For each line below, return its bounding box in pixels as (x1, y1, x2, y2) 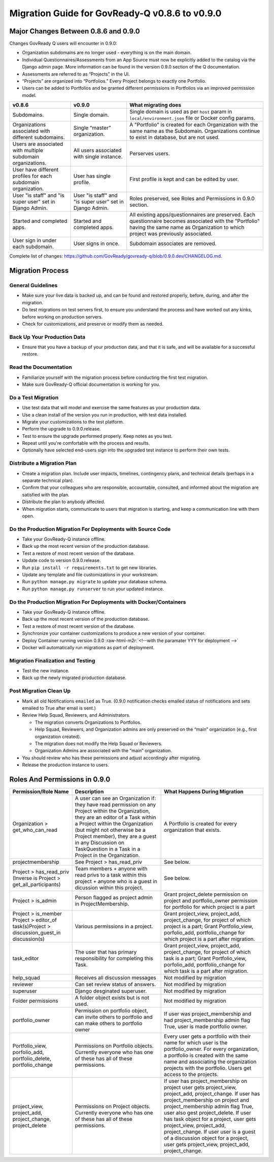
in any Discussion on (75, 839, 124, 846)
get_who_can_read (12, 827, 58, 833)
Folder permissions (12, 997, 58, 1004)
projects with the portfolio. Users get (164, 1065, 252, 1071)
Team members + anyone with (75, 865, 148, 872)
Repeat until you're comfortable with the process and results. (22, 440, 150, 446)
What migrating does (129, 101, 182, 109)
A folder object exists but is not (75, 994, 150, 1001)
